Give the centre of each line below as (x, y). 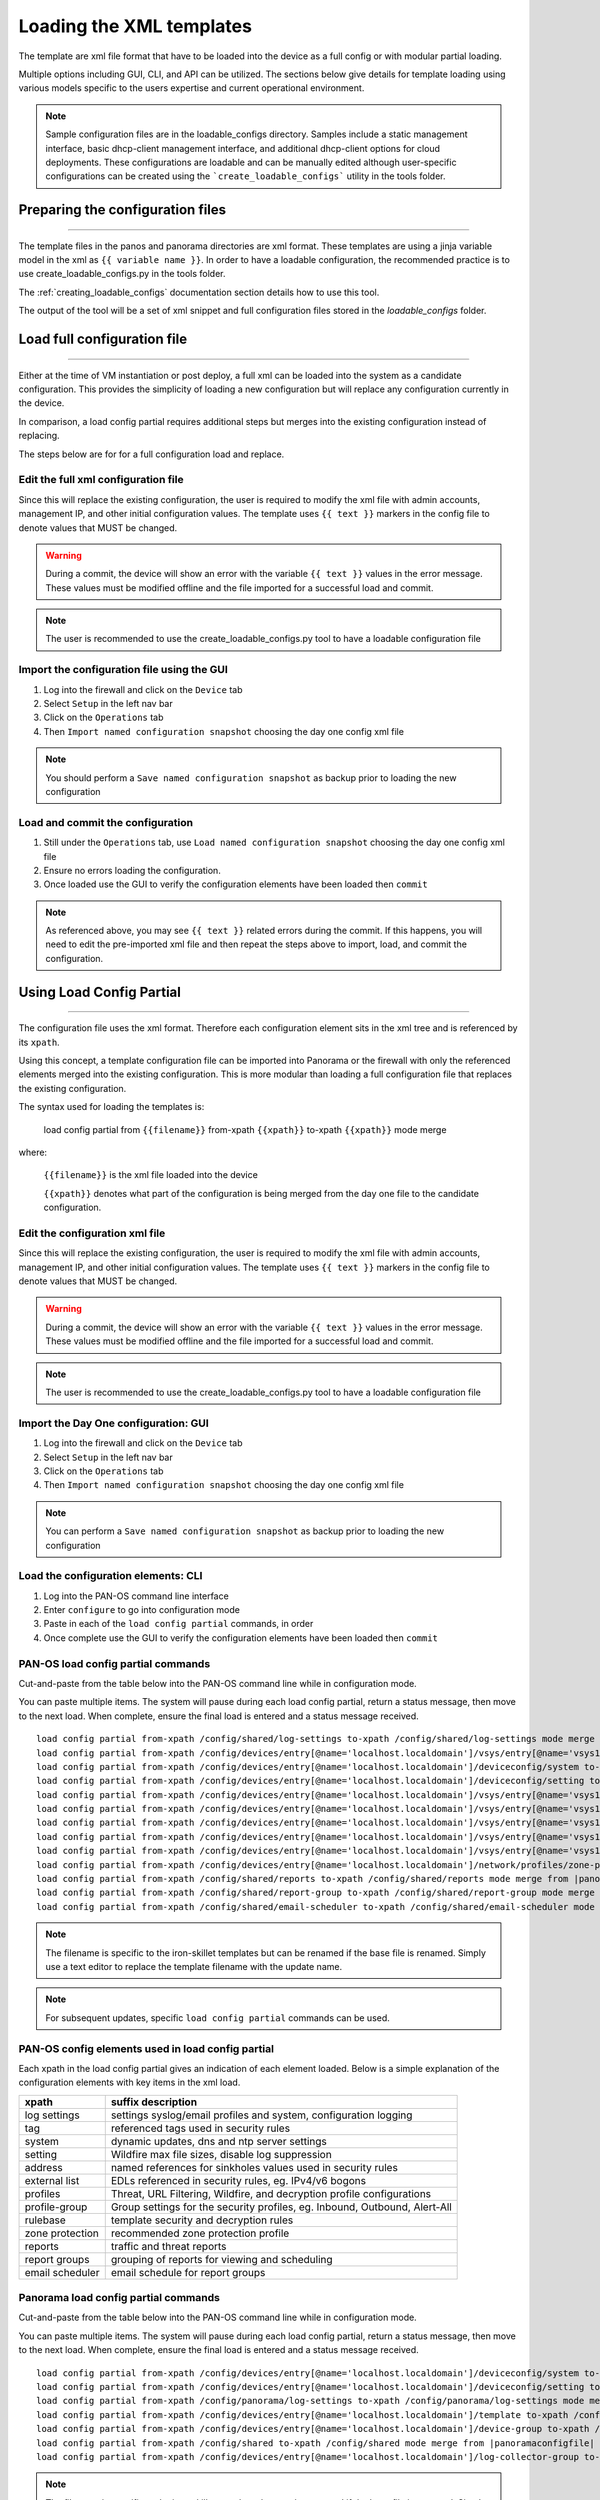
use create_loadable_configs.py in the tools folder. (122, 274)
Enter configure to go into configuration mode (141, 1610)
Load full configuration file (103, 339)
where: (33, 1152)
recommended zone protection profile (200, 2233)
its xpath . (39, 1042)
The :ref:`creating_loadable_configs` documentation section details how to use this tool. (199, 292)
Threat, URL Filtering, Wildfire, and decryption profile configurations (271, 2193)
